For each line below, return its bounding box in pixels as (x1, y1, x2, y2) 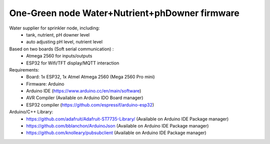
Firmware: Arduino (26, 80, 64, 87)
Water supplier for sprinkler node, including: (9, 25, 100, 31)
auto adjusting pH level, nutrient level (26, 39, 102, 45)
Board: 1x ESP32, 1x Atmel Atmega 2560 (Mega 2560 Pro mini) (26, 74, 155, 80)
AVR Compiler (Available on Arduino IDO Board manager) (26, 95, 143, 101)
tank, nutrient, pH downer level (26, 31, 90, 37)
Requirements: (9, 66, 39, 72)
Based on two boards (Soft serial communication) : (9, 45, 114, 52)
